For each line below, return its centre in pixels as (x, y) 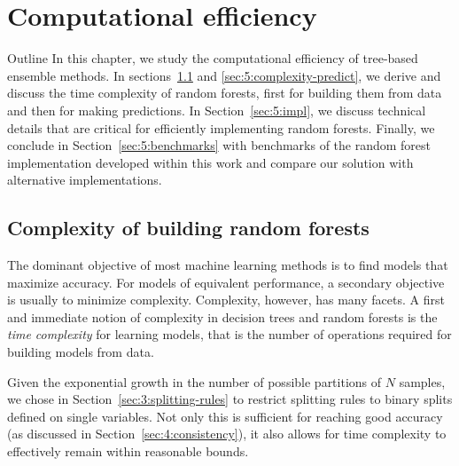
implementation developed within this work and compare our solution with (210, 162)
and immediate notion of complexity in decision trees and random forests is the (222, 316)
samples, (422, 381)
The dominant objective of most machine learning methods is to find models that (228, 265)
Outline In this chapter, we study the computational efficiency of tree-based (213, 58)
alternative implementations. (85, 180)
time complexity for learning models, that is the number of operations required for (229, 334)
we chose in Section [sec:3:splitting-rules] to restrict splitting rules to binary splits (230, 399)
